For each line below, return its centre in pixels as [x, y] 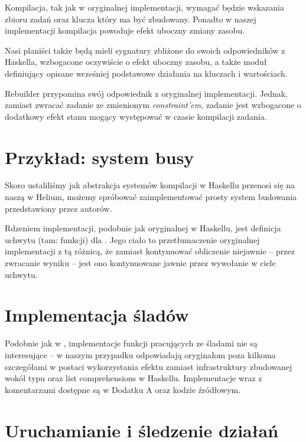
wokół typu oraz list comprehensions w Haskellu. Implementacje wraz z [134, 378]
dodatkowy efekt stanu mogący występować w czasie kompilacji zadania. [136, 116]
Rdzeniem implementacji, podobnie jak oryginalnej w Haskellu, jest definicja [143, 228]
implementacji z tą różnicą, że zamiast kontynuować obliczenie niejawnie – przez [150, 251]
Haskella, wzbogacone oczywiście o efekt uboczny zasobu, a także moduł [136, 62]
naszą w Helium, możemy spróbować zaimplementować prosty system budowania [151, 197]
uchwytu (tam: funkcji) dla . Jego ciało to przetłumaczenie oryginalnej [132, 239]
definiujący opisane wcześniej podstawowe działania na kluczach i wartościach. [146, 73]
